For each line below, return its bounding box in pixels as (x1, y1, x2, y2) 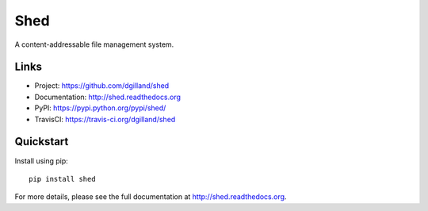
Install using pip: (14, 155, 69, 166)
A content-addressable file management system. (14, 40, 174, 49)
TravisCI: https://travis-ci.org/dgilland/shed (34, 114, 176, 124)
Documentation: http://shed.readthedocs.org (34, 92, 182, 102)
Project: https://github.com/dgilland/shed (34, 81, 170, 90)
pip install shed (29, 175, 96, 183)
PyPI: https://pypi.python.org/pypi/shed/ (34, 103, 166, 113)
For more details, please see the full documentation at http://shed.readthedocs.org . (14, 192, 287, 201)
